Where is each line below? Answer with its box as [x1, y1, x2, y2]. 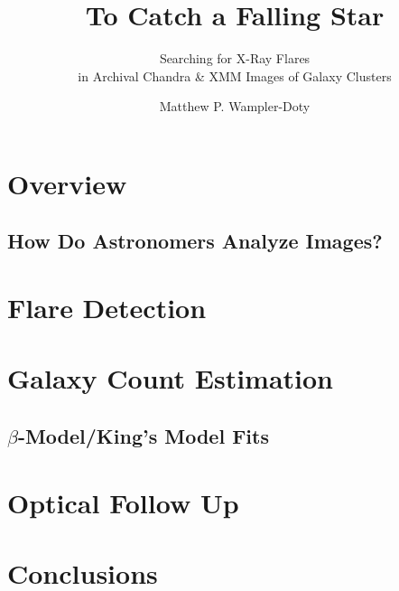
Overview [7, 164, 127, 202]
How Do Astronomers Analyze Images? [7, 227, 383, 255]
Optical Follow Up [7, 483, 239, 521]
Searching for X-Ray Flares [159, 49, 311, 68]
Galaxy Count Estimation [7, 360, 334, 397]
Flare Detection [7, 289, 207, 326]
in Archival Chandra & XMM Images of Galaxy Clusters [78, 66, 392, 85]
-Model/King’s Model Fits [17, 422, 269, 450]
